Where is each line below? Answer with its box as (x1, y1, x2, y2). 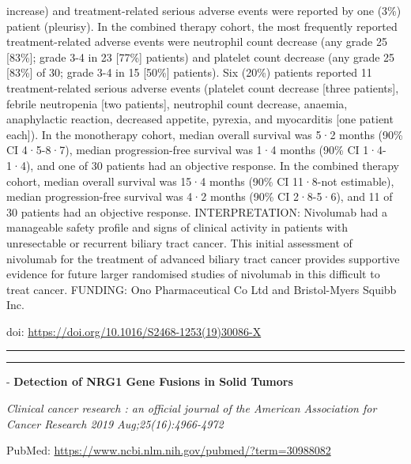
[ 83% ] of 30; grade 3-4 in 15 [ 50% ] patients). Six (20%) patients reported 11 (6, 64, 372, 81)
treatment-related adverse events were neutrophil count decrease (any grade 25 (6, 33, 387, 50)
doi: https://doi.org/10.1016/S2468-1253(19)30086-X (6, 323, 262, 339)
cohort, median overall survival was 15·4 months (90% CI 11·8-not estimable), (6, 172, 394, 189)
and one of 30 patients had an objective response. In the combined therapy (36, 157, 399, 173)
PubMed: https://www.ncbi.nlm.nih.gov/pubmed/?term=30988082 (6, 442, 331, 458)
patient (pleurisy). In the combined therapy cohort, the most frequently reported (6, 17, 398, 34)
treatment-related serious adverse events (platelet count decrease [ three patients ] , (6, 79, 399, 96)
